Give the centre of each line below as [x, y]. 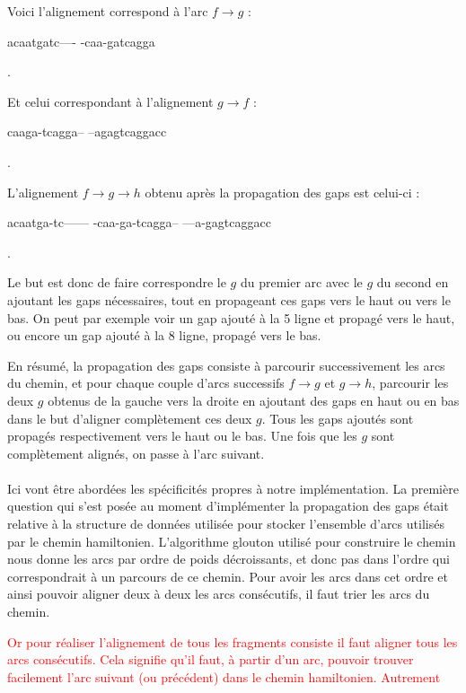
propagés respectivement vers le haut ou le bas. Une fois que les [182, 436]
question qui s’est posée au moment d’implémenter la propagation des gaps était [228, 506]
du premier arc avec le [301, 282]
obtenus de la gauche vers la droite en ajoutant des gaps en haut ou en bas [254, 400]
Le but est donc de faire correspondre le [117, 282]
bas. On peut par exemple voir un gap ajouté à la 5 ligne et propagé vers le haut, [231, 317]
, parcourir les [410, 383]
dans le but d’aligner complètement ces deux [130, 418]
